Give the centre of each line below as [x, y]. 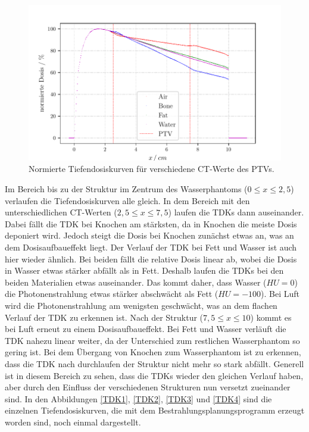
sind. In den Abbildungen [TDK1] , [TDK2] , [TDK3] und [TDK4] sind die [138, 398]
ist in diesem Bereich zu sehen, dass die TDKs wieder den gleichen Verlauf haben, [154, 375]
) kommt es [271, 317]
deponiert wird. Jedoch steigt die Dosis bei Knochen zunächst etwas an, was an [149, 235]
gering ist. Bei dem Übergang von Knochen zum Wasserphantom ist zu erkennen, [153, 352]
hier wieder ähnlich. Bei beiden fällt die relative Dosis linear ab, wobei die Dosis [151, 259]
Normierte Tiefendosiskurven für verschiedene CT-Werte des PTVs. [152, 169]
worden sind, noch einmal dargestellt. [73, 422]
